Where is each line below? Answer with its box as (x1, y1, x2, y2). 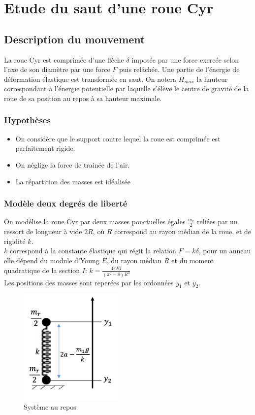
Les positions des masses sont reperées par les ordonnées (4, 277, 174, 287)
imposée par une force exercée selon (131, 54, 239, 65)
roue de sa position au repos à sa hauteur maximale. (4, 93, 162, 103)
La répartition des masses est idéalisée (15, 176, 131, 186)
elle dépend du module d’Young (4, 255, 99, 265)
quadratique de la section (4, 265, 80, 275)
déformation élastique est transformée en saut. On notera (4, 73, 177, 84)
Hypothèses (4, 114, 51, 126)
